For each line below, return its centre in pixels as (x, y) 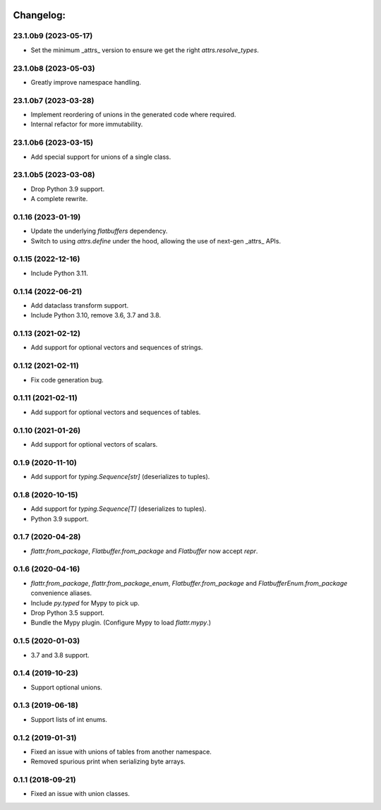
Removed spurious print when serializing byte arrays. (108, 761)
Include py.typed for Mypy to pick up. (85, 603)
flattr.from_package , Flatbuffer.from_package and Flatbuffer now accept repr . (144, 551)
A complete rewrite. (59, 199)
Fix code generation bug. (67, 380)
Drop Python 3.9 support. (68, 189)
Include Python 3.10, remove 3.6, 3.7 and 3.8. (96, 315)
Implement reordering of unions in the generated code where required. (133, 115)
